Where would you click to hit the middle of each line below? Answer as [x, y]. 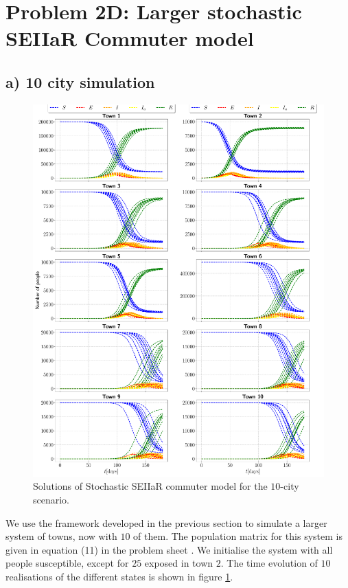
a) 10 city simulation [80, 81]
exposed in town [179, 563]
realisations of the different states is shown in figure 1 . [119, 576]
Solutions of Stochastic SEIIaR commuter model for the [150, 486]
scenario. [51, 499]
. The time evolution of [269, 563]
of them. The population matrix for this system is [238, 536]
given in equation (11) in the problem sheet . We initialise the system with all [169, 549]
